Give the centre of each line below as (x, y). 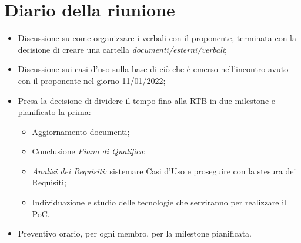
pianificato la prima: (54, 112)
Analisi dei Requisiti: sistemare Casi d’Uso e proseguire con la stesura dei (164, 171)
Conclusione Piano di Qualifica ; (89, 151)
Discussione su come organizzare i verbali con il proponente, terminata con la (157, 38)
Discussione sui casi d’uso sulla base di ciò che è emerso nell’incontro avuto (153, 69)
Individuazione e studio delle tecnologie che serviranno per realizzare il (159, 202)
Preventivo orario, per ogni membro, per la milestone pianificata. (135, 233)
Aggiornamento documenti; (81, 131)
